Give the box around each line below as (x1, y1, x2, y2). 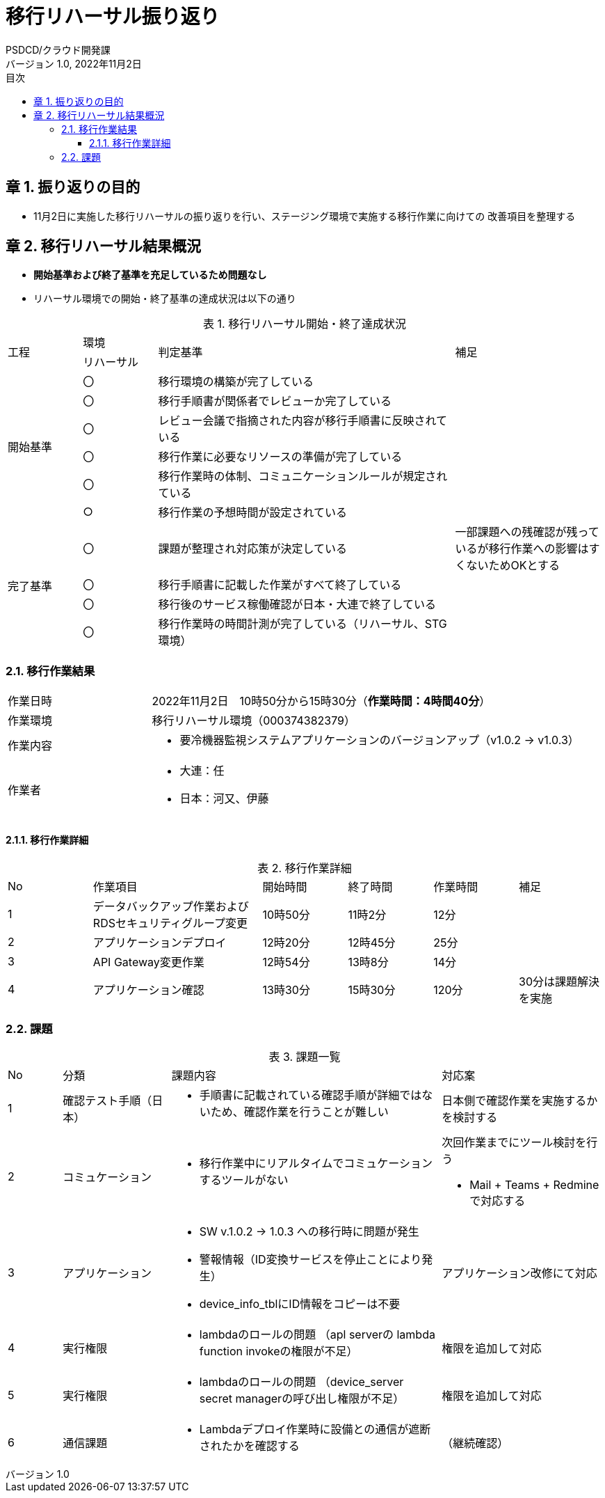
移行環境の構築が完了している (158, 374, 314, 389)
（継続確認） (442, 1436, 509, 1451)
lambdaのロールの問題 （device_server (199, 1375, 404, 1389)
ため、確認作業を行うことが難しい (210, 1105, 389, 1119)
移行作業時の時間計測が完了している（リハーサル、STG (158, 617, 447, 631)
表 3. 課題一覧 (268, 1050, 341, 1064)
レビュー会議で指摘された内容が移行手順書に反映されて (158, 413, 448, 428)
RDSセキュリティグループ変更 (92, 916, 248, 931)
